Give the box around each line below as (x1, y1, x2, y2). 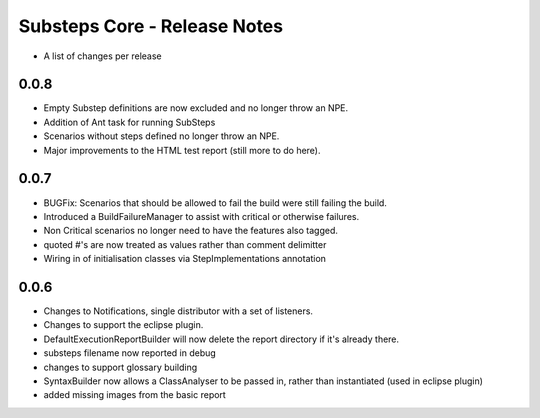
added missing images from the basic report (43, 389, 227, 401)
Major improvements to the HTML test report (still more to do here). (43, 144, 321, 156)
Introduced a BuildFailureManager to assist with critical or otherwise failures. (43, 210, 360, 222)
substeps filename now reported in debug (43, 347, 217, 359)
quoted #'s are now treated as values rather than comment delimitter (43, 238, 327, 250)
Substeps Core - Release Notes (18, 15, 284, 37)
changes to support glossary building (43, 361, 198, 373)
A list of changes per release (43, 50, 162, 62)
